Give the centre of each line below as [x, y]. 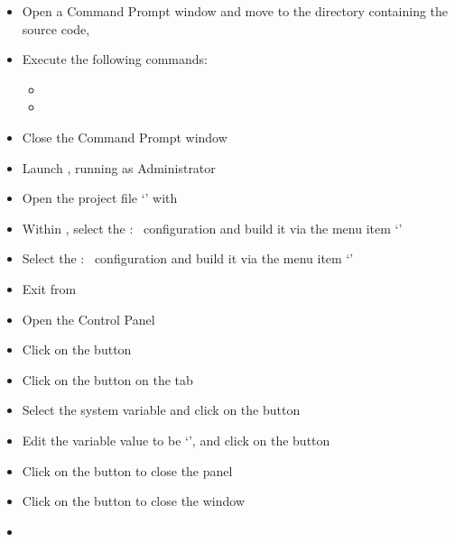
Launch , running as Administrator [119, 167]
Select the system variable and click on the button [161, 410]
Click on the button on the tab [107, 379]
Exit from [49, 288]
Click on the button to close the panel [127, 470]
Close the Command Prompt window [125, 137]
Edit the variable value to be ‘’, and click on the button [176, 440]
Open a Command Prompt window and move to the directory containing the [235, 11]
